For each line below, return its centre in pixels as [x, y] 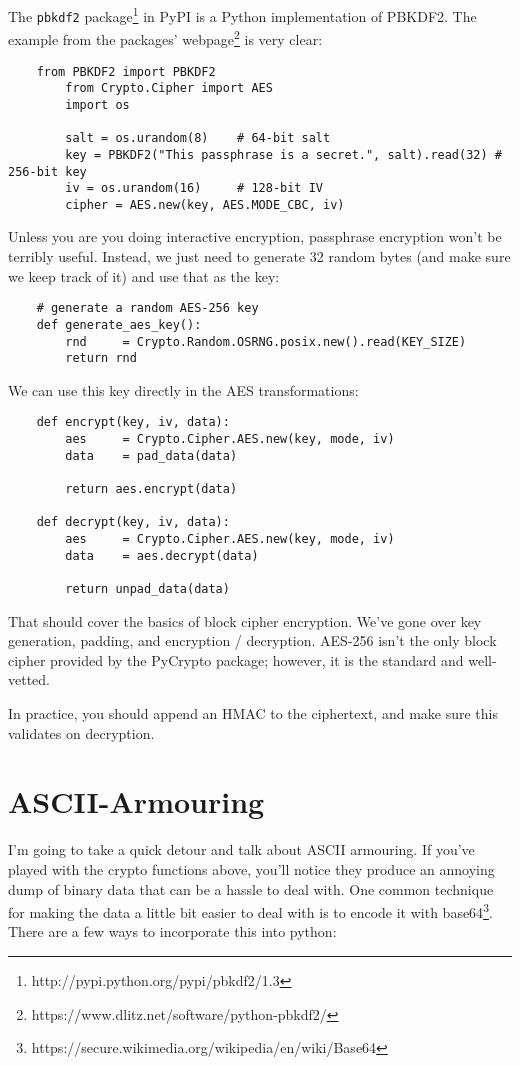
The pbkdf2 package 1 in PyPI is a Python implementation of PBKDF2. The [242, 14]
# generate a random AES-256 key [147, 308]
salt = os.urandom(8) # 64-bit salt [198, 138]
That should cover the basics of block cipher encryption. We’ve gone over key [245, 620]
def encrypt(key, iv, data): [133, 422]
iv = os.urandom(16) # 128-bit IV [194, 188]
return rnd [101, 358]
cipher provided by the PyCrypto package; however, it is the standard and [236, 659]
